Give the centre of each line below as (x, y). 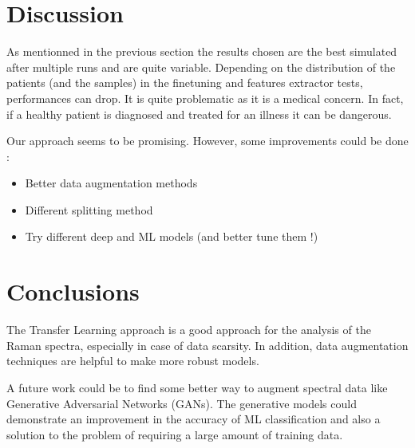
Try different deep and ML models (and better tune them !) (172, 236)
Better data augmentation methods (111, 183)
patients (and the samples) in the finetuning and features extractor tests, (185, 83)
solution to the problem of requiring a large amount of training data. (175, 434)
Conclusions (73, 291)
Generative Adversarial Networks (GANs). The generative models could (182, 403)
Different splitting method (89, 209)
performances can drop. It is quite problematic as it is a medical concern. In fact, (205, 98)
